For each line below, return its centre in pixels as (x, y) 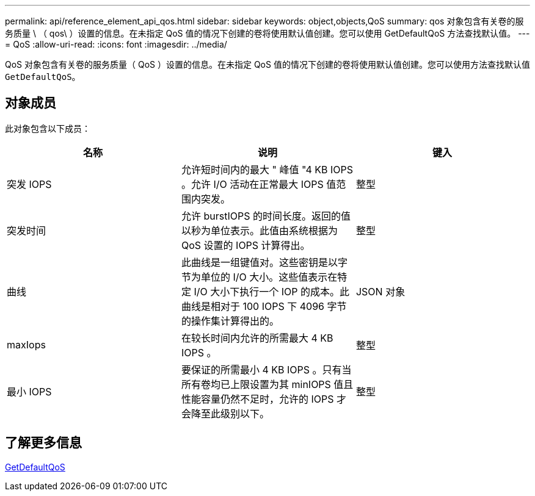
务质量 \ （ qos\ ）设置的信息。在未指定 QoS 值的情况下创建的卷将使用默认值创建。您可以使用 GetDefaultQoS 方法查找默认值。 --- (267, 33)
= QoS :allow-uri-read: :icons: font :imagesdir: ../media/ (116, 44)
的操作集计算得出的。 (230, 321)
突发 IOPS (29, 184)
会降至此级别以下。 (225, 413)
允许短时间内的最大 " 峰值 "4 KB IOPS (267, 169)
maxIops (26, 344)
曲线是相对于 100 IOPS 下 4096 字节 (264, 306)
